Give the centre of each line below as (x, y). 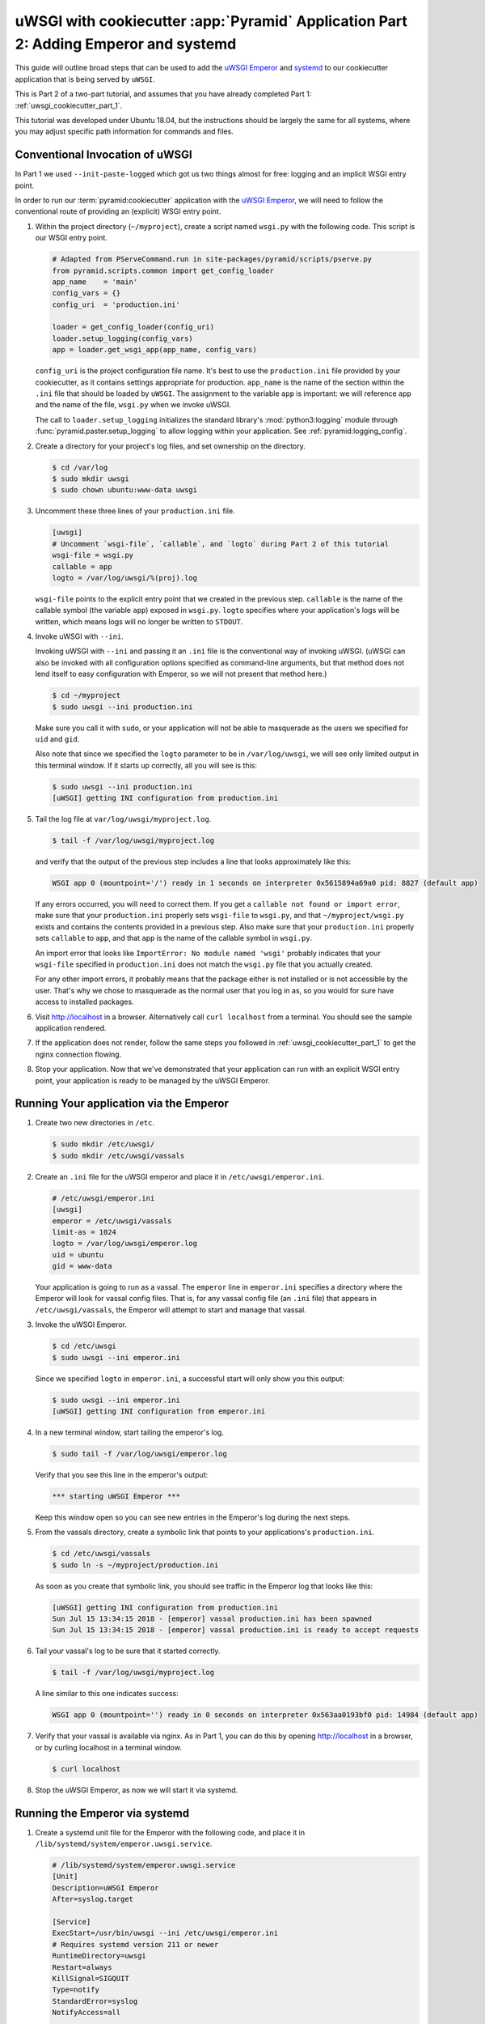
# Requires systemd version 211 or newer (135, 1944)
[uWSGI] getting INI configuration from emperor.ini (159, 1412)
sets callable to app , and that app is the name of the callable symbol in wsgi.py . (174, 938)
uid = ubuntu (78, 1254)
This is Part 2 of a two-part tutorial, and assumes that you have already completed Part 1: (163, 94)
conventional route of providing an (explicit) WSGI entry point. (118, 211)
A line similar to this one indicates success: (107, 1694)
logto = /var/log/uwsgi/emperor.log (125, 1244)
